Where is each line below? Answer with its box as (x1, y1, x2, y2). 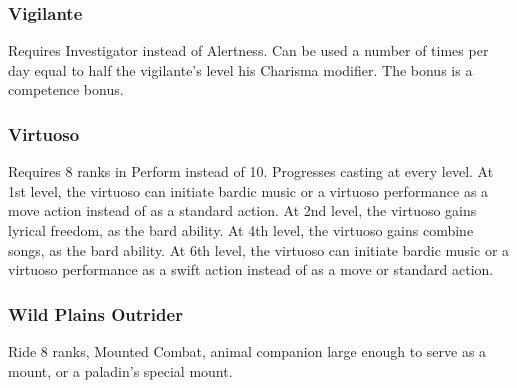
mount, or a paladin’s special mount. (8, 360, 233, 381)
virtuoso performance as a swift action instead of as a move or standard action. (8, 259, 494, 280)
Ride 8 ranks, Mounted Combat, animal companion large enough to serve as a (8, 341, 487, 361)
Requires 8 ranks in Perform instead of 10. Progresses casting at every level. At (8, 161, 494, 182)
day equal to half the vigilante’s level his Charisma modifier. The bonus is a (8, 59, 473, 80)
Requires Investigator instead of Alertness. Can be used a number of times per (8, 40, 489, 61)
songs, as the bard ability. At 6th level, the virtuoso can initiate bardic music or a (8, 239, 510, 260)
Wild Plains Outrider (8, 301, 183, 326)
